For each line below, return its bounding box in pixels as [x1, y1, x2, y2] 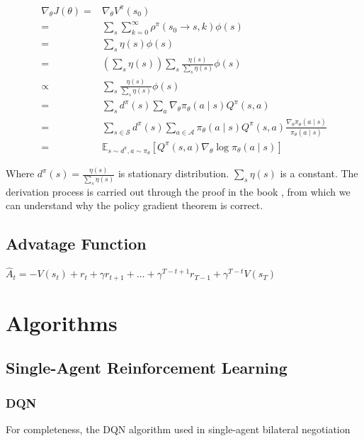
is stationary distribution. [118, 166, 229, 181]
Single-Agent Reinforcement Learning [6, 357, 288, 379]
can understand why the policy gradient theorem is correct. [6, 198, 263, 213]
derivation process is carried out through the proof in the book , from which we [6, 184, 351, 199]
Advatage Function [6, 233, 147, 255]
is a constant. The [280, 166, 358, 181]
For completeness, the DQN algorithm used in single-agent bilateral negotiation [6, 422, 351, 437]
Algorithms [6, 308, 118, 337]
